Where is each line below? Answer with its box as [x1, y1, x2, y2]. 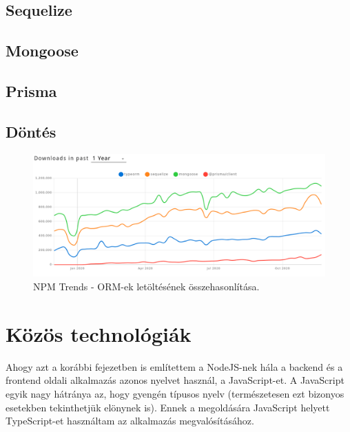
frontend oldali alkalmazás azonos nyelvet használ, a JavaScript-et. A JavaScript [6, 373, 344, 387]
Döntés [6, 120, 56, 142]
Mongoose [6, 40, 79, 61]
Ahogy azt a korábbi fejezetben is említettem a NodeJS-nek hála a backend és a [6, 359, 343, 374]
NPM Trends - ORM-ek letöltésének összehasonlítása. [33, 279, 260, 294]
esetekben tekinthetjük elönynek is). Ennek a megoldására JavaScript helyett [6, 400, 330, 414]
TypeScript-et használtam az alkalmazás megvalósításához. [6, 413, 254, 428]
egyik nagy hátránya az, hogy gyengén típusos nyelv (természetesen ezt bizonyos [6, 386, 344, 400]
